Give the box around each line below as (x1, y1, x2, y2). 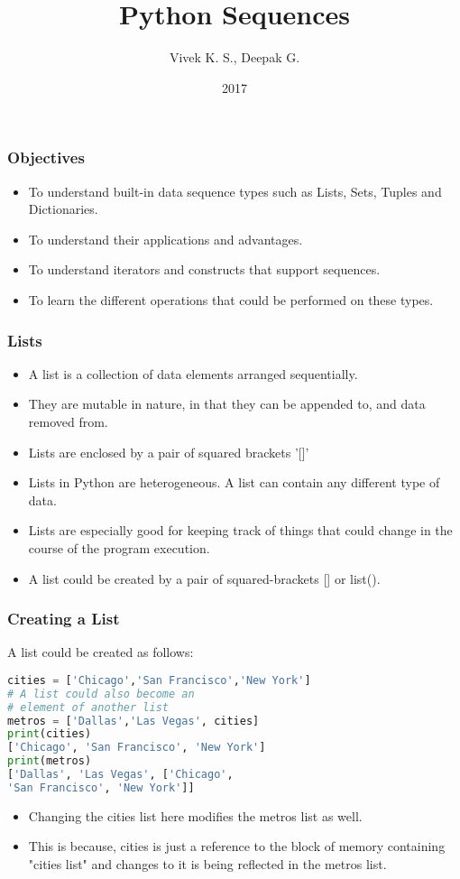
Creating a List (7, 607, 120, 630)
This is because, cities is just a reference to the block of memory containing (28, 837, 446, 856)
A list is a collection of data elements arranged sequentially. (28, 364, 358, 383)
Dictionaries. (28, 199, 98, 218)
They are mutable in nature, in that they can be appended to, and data (28, 394, 426, 413)
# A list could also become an (7, 687, 195, 700)
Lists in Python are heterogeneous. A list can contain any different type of (28, 473, 440, 492)
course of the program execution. (28, 538, 210, 557)
